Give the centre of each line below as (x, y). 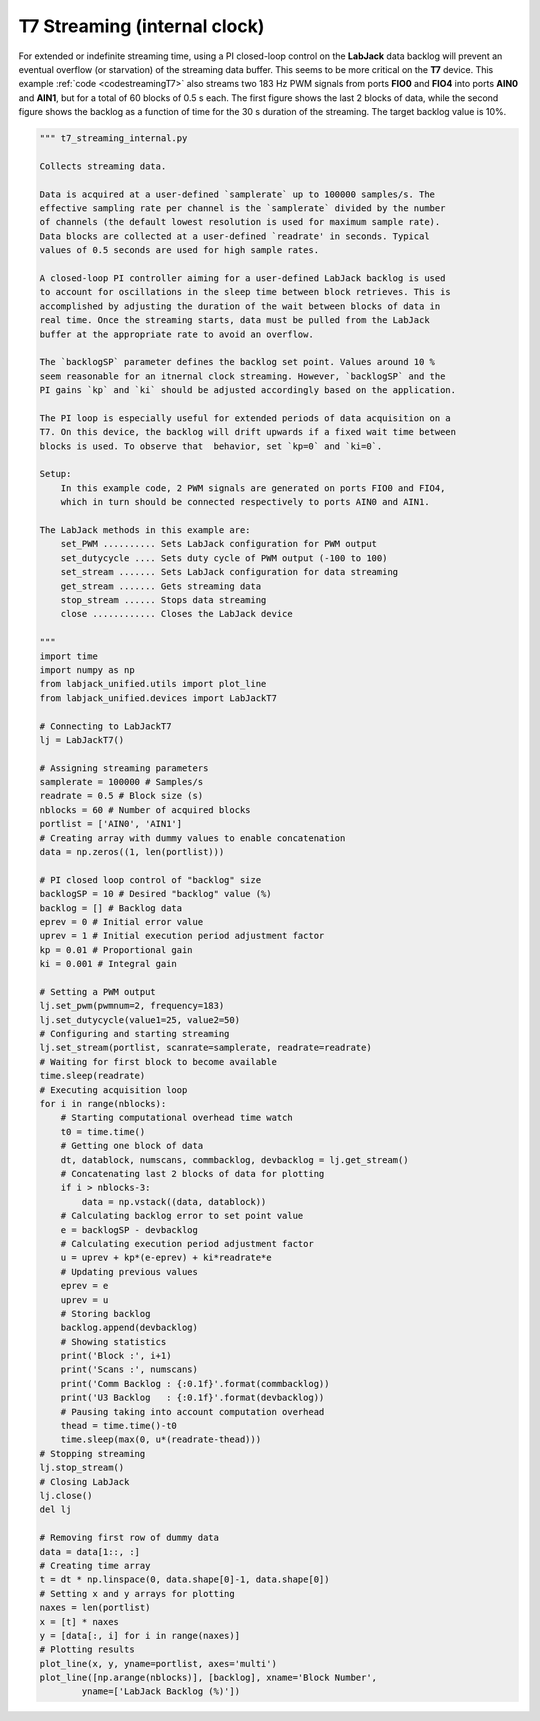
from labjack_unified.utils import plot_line (153, 684)
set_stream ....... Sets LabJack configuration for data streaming (229, 572)
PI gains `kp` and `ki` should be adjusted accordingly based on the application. (248, 390)
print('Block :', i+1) (116, 1356)
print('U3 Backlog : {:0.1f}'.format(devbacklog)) (192, 1398)
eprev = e (84, 1286)
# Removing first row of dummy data (129, 1538)
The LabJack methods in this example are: (145, 530)
